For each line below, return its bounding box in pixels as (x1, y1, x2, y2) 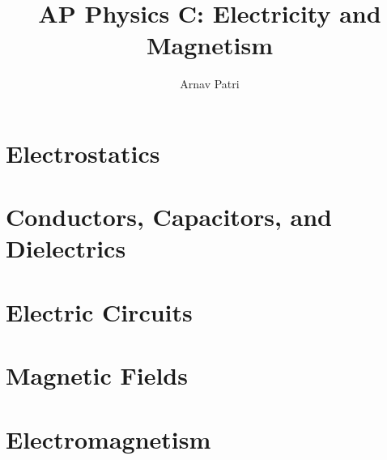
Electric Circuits (6, 295, 193, 328)
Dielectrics (6, 232, 126, 265)
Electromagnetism (6, 422, 211, 455)
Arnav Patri (180, 75, 240, 92)
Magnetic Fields (6, 359, 188, 392)
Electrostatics (6, 136, 160, 169)
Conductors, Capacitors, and (6, 200, 333, 233)
